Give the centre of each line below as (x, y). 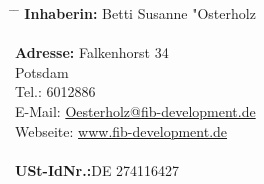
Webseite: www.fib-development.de (121, 130)
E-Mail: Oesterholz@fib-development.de (135, 110)
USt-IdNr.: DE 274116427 (97, 169)
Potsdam (42, 71)
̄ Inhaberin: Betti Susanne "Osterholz (135, 13)
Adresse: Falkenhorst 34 (92, 52)
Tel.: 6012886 (55, 91)
